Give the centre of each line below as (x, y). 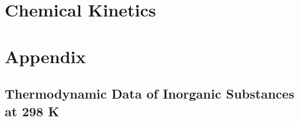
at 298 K (32, 111)
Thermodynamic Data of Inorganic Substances (149, 94)
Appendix (45, 56)
